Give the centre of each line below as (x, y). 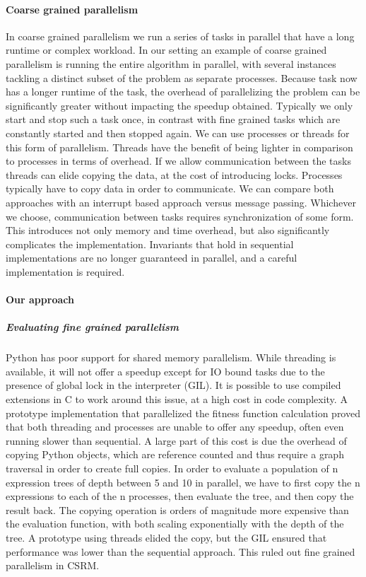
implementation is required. (65, 271)
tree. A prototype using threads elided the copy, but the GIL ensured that (166, 537)
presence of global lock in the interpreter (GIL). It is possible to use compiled (173, 385)
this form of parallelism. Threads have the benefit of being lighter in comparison (179, 147)
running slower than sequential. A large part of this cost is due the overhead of (176, 440)
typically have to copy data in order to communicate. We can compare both (170, 188)
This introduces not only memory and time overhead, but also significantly (168, 230)
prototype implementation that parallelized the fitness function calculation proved (183, 413)
